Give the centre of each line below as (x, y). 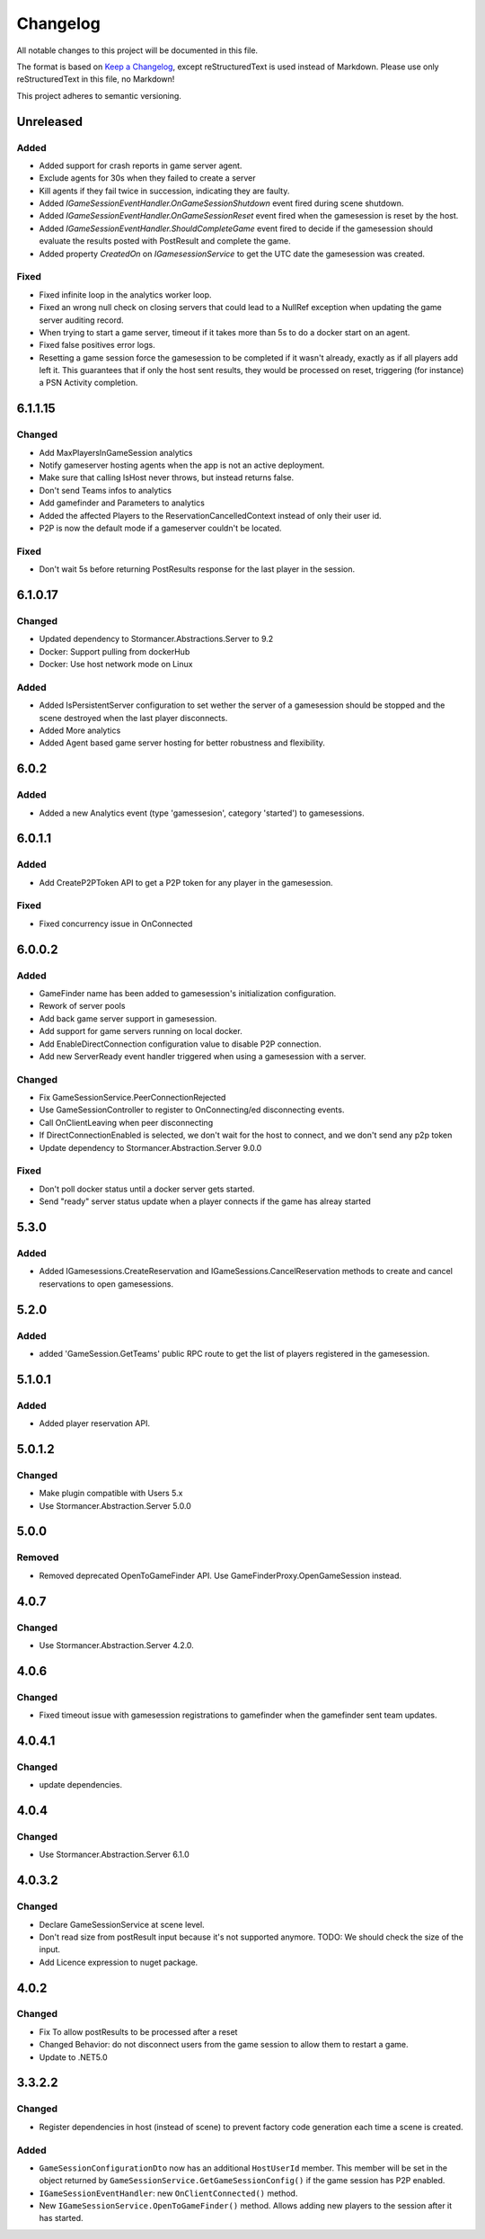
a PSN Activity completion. (88, 383)
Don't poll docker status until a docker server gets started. (147, 1189)
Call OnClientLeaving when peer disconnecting (126, 1122)
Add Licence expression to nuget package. (119, 1962)
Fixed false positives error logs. (97, 345)
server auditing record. (82, 320)
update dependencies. (81, 1785)
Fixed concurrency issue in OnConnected (116, 923)
